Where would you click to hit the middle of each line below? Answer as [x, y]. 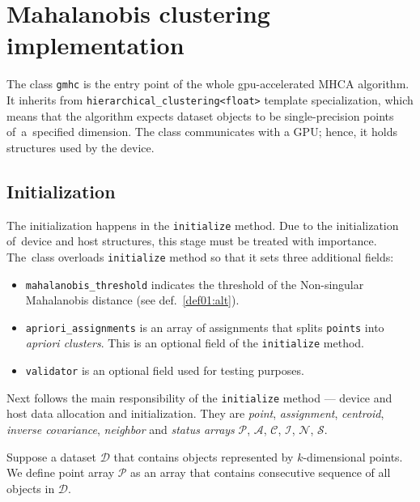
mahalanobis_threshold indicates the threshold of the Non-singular [195, 284]
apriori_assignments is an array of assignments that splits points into [205, 327]
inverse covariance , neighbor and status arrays [121, 429]
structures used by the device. [81, 147]
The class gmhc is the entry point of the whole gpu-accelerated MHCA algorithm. [208, 84]
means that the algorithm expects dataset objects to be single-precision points [200, 115]
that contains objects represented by [204, 456]
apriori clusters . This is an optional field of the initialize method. [195, 343]
